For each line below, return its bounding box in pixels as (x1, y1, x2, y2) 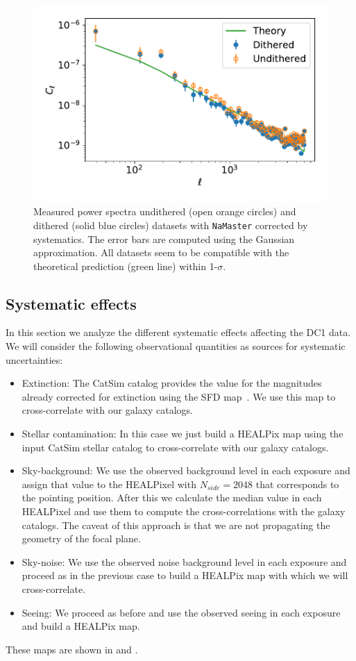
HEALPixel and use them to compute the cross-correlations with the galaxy (22, 504, 346, 519)
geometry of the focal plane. (22, 531, 141, 546)
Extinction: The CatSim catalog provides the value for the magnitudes (22, 376, 322, 390)
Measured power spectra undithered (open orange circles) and (33, 204, 296, 219)
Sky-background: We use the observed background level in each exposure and (22, 463, 350, 478)
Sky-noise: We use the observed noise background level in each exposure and (22, 554, 347, 569)
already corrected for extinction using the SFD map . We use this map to (22, 389, 336, 403)
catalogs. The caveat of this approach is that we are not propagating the (22, 517, 330, 532)
